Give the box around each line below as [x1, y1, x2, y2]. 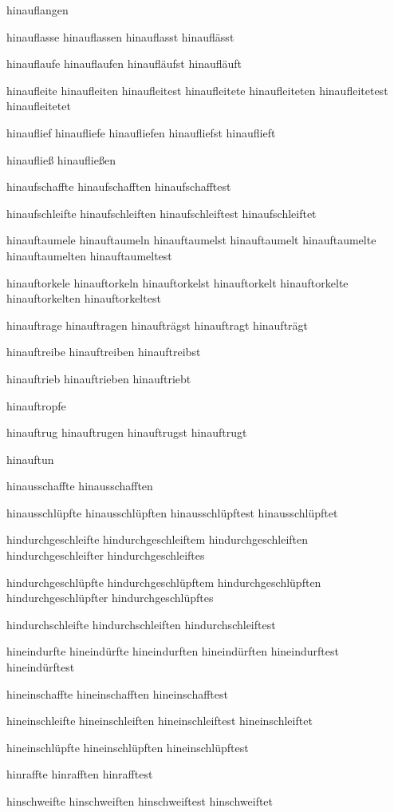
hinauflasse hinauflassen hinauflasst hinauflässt [6, 28, 234, 45]
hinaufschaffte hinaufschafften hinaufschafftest [6, 178, 231, 195]
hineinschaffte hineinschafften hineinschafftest [6, 685, 228, 702]
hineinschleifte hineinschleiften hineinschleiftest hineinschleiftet [6, 712, 313, 729]
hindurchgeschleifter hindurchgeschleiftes [6, 547, 205, 564]
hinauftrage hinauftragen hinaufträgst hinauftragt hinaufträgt [6, 316, 309, 333]
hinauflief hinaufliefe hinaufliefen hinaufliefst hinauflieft [6, 124, 276, 141]
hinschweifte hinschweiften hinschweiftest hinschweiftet [6, 793, 274, 809]
